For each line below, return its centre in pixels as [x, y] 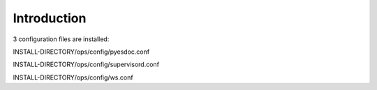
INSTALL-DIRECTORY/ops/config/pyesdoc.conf [81, 52]
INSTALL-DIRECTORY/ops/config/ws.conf [73, 77]
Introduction [50, 18]
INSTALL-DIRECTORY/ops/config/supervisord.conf [86, 65]
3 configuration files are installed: [61, 39]
